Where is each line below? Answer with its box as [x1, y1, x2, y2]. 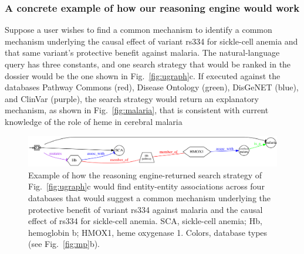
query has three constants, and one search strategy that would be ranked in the [5, 58, 291, 70]
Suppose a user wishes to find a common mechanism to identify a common [5, 23, 272, 36]
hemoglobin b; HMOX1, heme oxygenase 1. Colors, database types [28, 226, 268, 238]
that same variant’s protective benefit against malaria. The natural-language [5, 46, 280, 59]
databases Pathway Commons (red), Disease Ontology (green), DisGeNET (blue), [5, 81, 299, 93]
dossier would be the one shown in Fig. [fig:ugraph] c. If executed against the [5, 69, 281, 82]
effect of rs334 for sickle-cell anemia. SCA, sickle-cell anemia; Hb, [28, 215, 262, 227]
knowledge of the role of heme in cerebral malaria [5, 115, 183, 127]
